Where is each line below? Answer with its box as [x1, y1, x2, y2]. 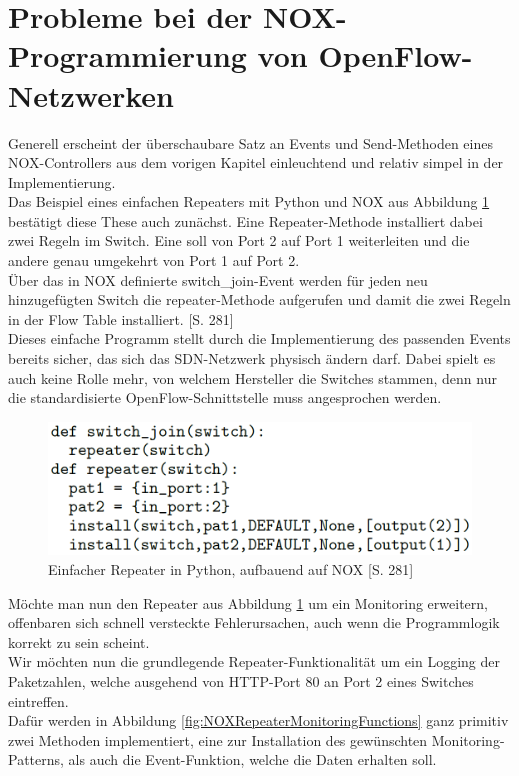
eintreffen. [8, 690, 69, 711]
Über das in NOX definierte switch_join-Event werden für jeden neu [8, 269, 428, 290]
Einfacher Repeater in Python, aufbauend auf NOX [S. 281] [48, 558, 414, 579]
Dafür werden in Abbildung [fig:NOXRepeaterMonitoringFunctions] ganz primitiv [8, 710, 509, 731]
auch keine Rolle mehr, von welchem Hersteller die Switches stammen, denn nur [8, 367, 497, 388]
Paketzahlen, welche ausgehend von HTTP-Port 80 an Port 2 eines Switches [8, 670, 474, 691]
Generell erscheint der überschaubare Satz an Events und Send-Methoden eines [8, 132, 493, 153]
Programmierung [8, 35, 247, 76]
